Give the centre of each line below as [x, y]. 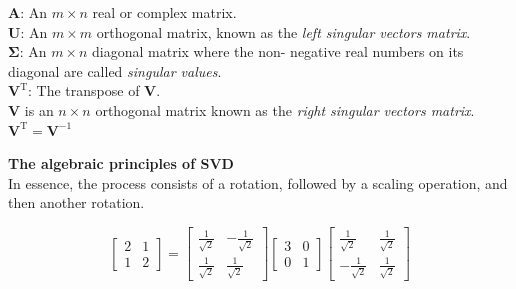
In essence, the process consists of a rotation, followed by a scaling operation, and [258, 182]
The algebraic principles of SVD [121, 163]
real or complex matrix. [164, 12]
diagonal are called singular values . [115, 70]
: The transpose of [84, 90]
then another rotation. [76, 202]
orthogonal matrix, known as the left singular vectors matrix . [283, 31]
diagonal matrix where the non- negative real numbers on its [278, 51]
